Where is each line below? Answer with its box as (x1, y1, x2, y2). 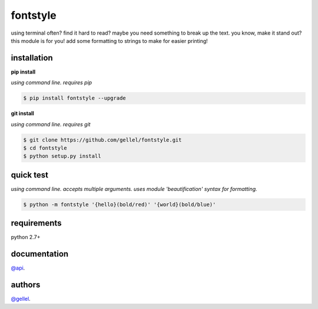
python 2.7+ (11, 234, 41, 241)
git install (11, 110, 35, 117)
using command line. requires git (11, 120, 91, 127)
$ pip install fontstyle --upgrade (23, 95, 126, 102)
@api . (11, 264, 25, 271)
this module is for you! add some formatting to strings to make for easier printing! (11, 37, 208, 44)
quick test (11, 170, 48, 180)
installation (11, 53, 53, 63)
